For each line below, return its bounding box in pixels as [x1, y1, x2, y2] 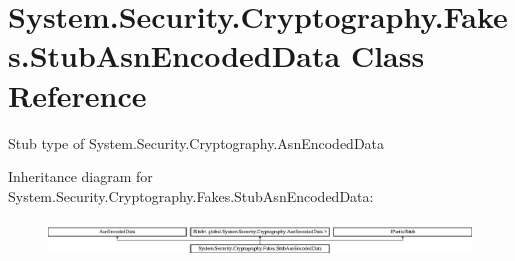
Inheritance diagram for [8, 166, 153, 187]
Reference [8, 74, 147, 115]
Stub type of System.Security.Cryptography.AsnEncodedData [8, 132, 385, 153]
